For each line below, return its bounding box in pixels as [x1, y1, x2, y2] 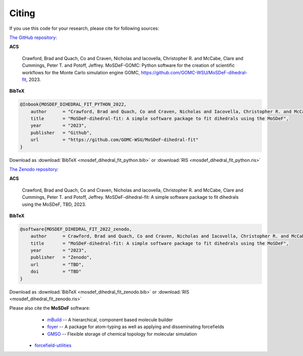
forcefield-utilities [34, 342, 72, 348]
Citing [9, 8, 35, 19]
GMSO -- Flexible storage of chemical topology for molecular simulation [47, 331, 197, 337]
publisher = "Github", [30, 129, 92, 136]
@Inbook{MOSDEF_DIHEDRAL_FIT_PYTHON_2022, [20, 102, 127, 107]
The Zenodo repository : [9, 166, 59, 172]
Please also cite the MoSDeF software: [9, 305, 90, 311]
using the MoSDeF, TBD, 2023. [22, 201, 86, 207]
